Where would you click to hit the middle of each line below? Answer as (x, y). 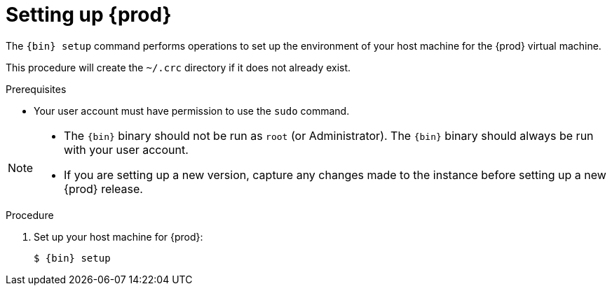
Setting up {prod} (89, 15)
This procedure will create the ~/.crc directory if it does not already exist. (178, 67)
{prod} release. (103, 189)
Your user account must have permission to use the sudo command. (192, 111)
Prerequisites (36, 89)
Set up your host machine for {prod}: (118, 236)
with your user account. (126, 149)
